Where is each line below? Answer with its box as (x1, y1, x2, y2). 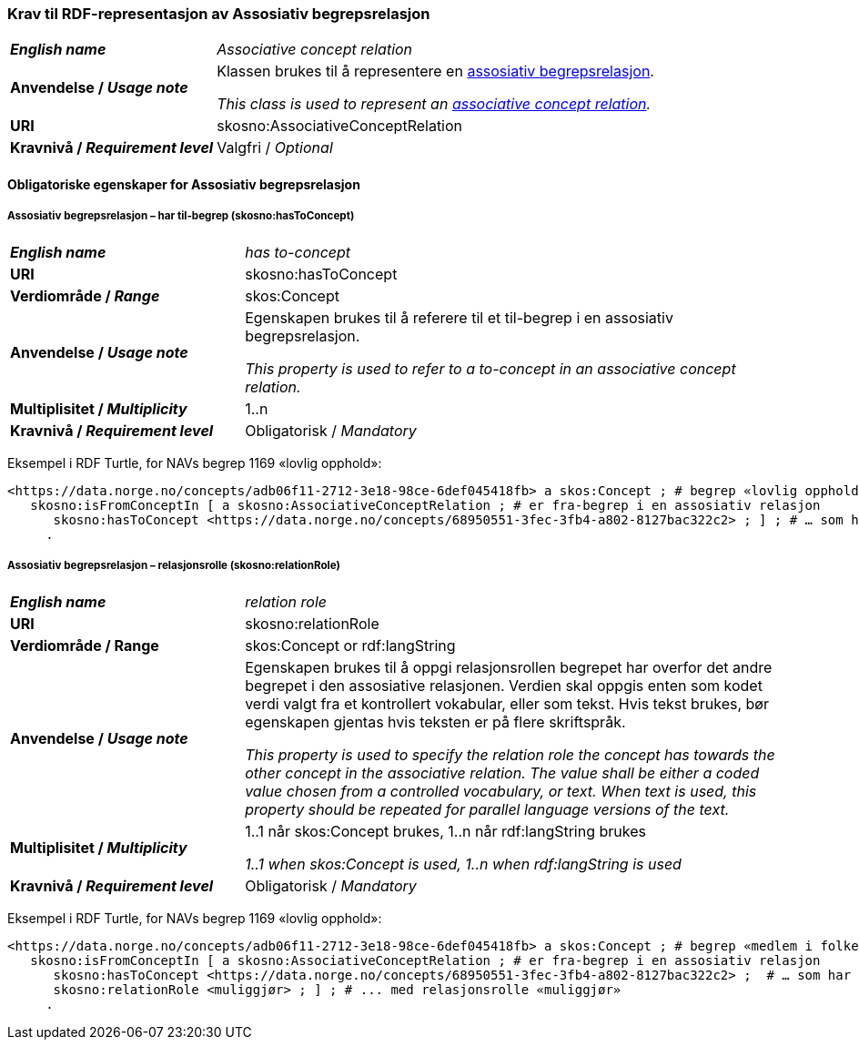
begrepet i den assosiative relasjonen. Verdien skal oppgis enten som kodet (245, 676, 763, 695)
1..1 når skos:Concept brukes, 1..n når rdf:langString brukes (245, 821, 646, 840)
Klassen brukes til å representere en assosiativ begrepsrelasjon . (217, 62, 654, 81)
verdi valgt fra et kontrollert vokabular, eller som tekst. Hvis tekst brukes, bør (245, 694, 769, 713)
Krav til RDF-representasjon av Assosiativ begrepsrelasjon (7, 5, 430, 23)
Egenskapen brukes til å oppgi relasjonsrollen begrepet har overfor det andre (245, 657, 773, 676)
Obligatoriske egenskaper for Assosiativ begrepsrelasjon (7, 176, 360, 192)
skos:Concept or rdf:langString (245, 635, 456, 655)
